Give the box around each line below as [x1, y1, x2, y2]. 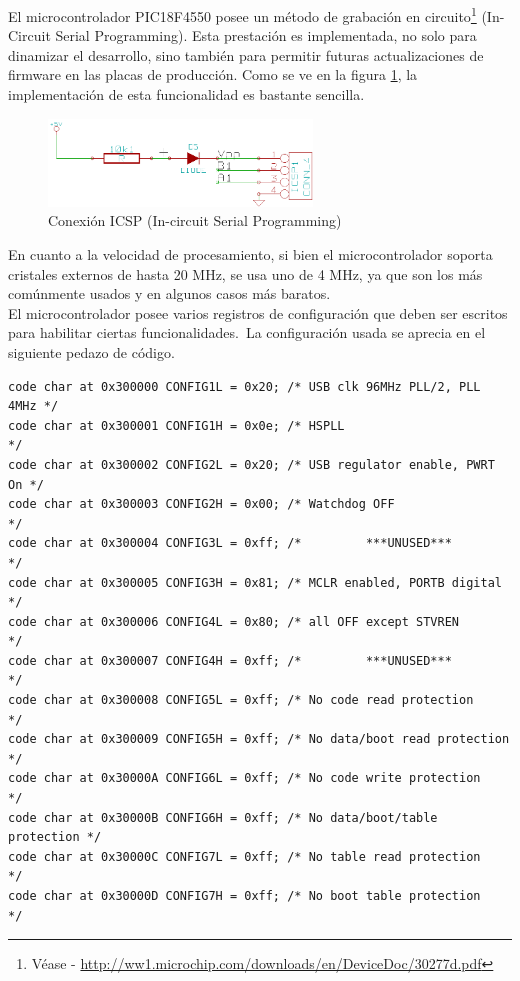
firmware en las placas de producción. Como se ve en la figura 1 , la [8, 64, 418, 85]
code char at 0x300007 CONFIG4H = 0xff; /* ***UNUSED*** [8, 653, 452, 668]
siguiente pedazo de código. [8, 341, 175, 362]
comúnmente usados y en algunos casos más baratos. [8, 283, 331, 304]
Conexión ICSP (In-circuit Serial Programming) [48, 210, 342, 231]
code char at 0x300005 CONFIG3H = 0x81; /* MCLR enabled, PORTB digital [8, 575, 502, 590]
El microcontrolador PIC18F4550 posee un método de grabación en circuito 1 [8, 3, 477, 26]
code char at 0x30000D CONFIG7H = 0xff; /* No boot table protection [8, 889, 481, 903]
